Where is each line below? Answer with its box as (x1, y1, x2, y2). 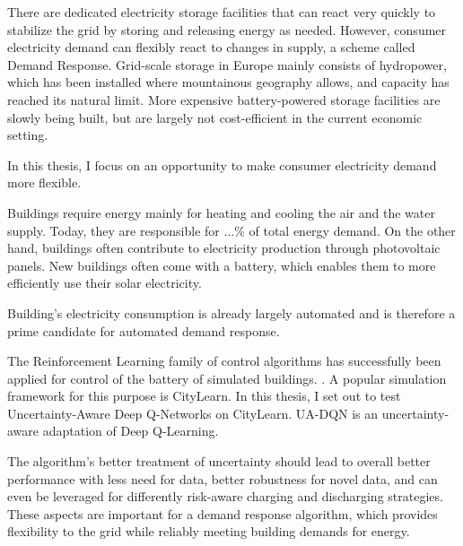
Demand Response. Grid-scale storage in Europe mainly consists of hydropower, (7, 55, 447, 74)
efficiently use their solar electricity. (7, 273, 202, 292)
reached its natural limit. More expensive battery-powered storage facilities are (7, 90, 441, 108)
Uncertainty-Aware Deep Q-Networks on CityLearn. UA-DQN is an (7, 403, 379, 422)
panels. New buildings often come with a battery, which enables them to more (7, 256, 436, 274)
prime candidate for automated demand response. (7, 321, 280, 340)
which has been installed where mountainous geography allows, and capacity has (7, 73, 450, 91)
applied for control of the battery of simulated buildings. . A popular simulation (7, 368, 447, 387)
